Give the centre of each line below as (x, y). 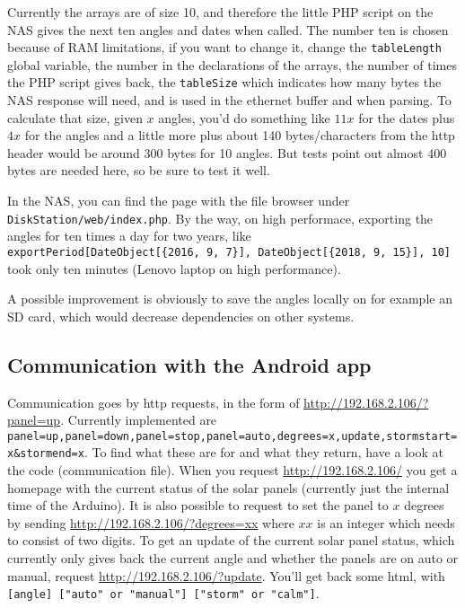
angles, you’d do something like (244, 117)
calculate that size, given (75, 117)
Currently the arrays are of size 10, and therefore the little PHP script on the (220, 12)
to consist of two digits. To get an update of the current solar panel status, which (231, 540)
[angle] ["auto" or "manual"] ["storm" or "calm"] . (163, 593)
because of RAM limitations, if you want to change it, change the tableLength (224, 47)
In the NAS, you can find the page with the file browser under (179, 201)
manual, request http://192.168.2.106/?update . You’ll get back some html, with (226, 575)
